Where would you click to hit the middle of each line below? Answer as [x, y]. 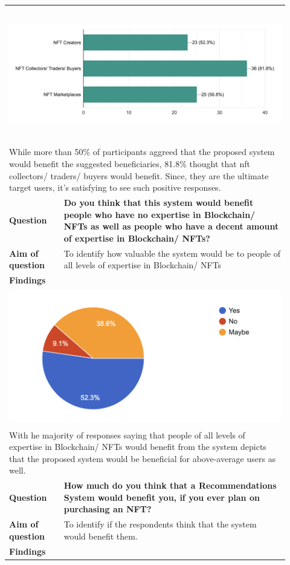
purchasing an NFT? [108, 509]
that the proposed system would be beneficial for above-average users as [143, 458]
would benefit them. [101, 536]
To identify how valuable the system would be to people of [172, 253]
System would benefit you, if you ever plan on [162, 497]
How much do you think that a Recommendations [170, 485]
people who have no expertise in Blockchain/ [159, 214]
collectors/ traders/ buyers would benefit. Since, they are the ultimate [139, 175]
